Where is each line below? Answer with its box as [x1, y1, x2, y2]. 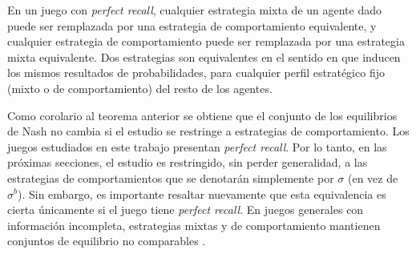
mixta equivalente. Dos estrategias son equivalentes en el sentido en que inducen [7, 48, 401, 65]
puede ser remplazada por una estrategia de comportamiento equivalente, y [7, 17, 377, 34]
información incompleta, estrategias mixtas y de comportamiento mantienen [7, 216, 381, 233]
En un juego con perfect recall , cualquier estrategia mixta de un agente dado [7, 2, 382, 18]
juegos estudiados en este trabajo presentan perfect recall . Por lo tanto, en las [7, 138, 387, 155]
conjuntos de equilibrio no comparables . [7, 232, 206, 249]
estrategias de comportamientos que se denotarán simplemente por [7, 169, 334, 186]
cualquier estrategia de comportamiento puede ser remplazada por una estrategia [7, 33, 405, 50]
